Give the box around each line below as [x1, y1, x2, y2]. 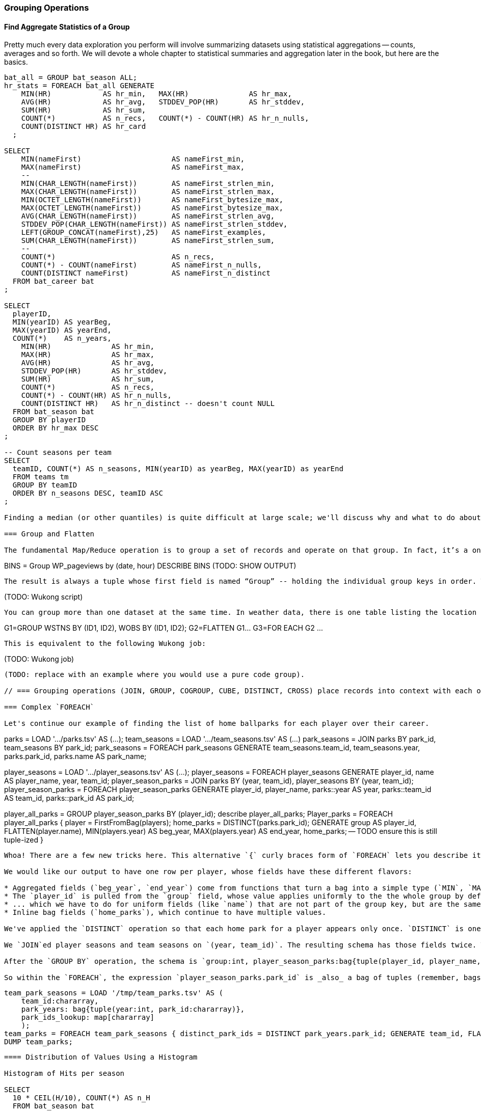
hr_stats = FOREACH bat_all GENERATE [4, 82, 155, 90]
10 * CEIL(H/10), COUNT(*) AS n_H [12, 1094, 150, 1102]
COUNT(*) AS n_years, [12, 334, 112, 343]
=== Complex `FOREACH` [4, 703, 95, 712]
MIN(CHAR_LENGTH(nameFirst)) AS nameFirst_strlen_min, [21, 179, 275, 188]
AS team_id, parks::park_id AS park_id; [4, 794, 135, 803]
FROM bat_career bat [12, 277, 95, 286]
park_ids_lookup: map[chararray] [21, 1013, 155, 1022]
